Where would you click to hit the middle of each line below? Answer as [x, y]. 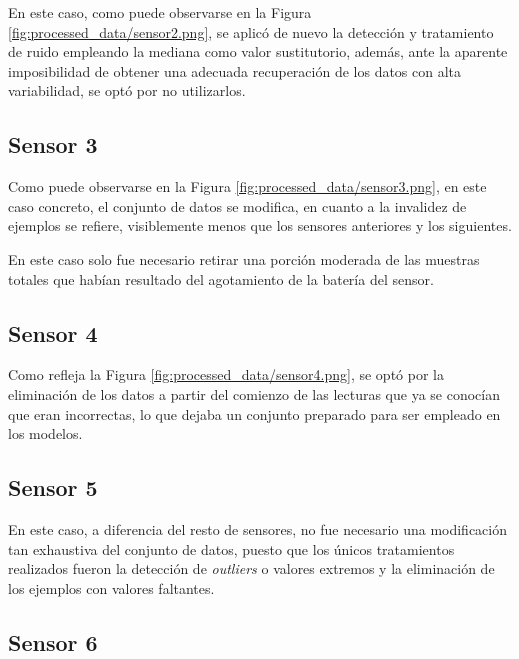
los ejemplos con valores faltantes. [111, 587]
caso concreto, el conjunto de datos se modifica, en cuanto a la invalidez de [237, 205]
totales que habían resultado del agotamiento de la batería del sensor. [221, 278]
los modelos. [45, 433]
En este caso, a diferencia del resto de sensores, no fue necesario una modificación [257, 528]
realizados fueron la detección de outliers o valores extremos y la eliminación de [251, 568]
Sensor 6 [53, 641]
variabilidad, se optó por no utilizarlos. [127, 90]
